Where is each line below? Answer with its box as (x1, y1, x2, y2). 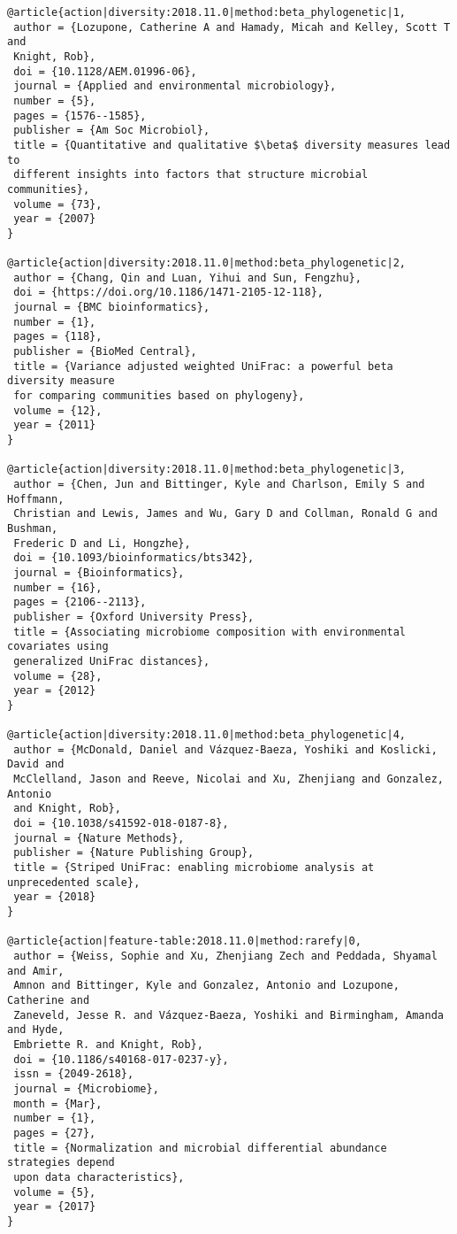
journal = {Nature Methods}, (13, 831, 185, 845)
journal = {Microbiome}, (13, 1082, 159, 1095)
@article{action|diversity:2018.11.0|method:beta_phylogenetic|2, (7, 257, 407, 270)
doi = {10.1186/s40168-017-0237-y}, (13, 1053, 229, 1066)
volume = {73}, (13, 197, 103, 211)
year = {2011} (13, 419, 96, 432)
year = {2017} (13, 1200, 96, 1214)
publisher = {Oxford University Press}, (13, 610, 255, 623)
